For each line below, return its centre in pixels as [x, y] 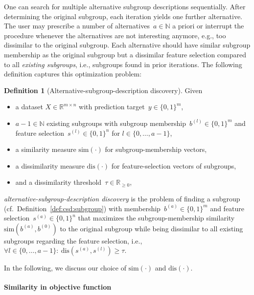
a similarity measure [46, 149]
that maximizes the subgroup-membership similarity [156, 218]
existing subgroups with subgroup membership [116, 123]
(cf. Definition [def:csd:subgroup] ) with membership [82, 208]
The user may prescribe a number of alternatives [77, 26]
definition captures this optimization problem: [73, 74]
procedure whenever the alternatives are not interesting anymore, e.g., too [115, 35]
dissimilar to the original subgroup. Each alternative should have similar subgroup [127, 45]
